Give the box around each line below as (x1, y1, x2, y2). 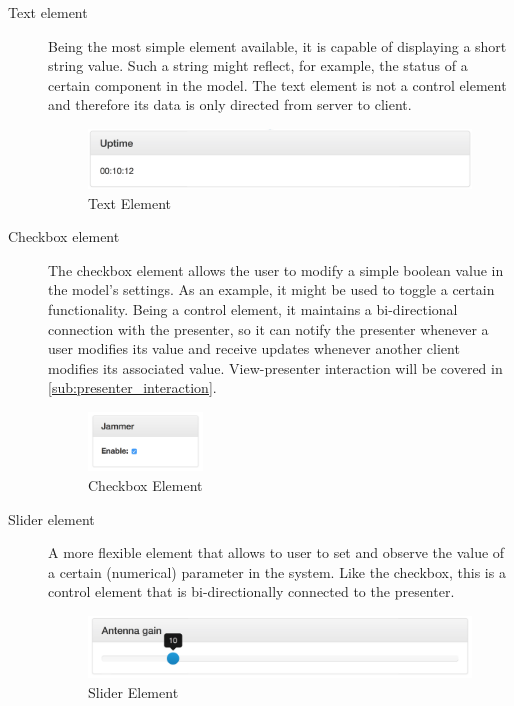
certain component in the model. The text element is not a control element (48, 74, 507, 95)
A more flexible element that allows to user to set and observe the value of (48, 542, 505, 563)
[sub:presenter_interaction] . (48, 377, 217, 398)
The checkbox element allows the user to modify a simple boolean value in (48, 259, 504, 280)
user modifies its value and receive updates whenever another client (48, 338, 460, 359)
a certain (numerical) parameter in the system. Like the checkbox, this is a (48, 561, 506, 582)
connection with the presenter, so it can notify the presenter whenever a (48, 318, 489, 339)
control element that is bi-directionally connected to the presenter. (48, 581, 455, 602)
